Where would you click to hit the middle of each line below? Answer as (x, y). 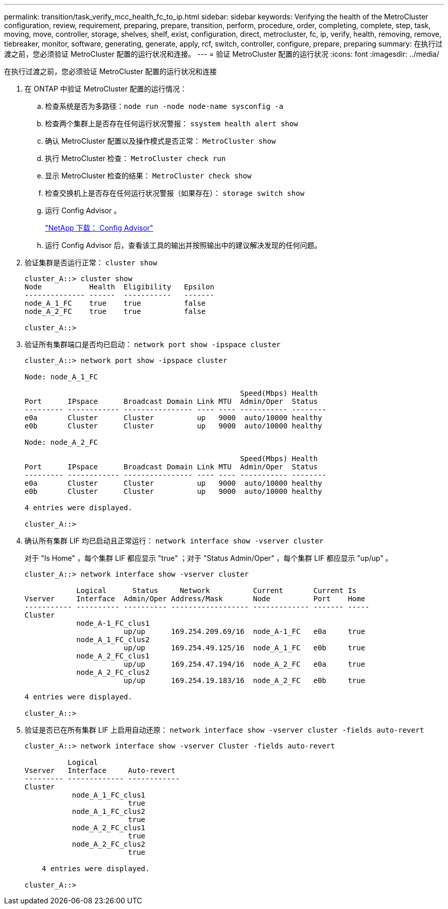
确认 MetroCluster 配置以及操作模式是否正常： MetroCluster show (161, 141)
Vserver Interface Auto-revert (100, 770)
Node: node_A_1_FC (61, 377)
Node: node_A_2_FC (61, 442)
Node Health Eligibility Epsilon (119, 287)
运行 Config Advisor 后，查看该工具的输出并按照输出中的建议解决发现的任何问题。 (183, 245)
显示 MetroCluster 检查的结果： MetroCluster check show (148, 176)
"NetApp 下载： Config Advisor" (99, 228)
